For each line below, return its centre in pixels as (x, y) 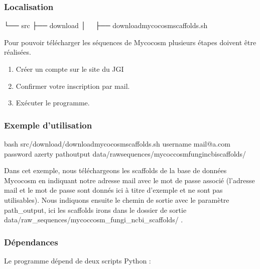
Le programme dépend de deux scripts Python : (78, 260)
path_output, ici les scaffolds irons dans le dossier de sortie (95, 210)
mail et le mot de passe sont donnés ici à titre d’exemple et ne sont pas (113, 190)
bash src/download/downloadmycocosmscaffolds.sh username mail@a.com (117, 144)
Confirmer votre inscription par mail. (73, 86)
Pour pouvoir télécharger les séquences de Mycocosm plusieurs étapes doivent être (130, 42)
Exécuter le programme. (53, 103)
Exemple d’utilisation (48, 125)
